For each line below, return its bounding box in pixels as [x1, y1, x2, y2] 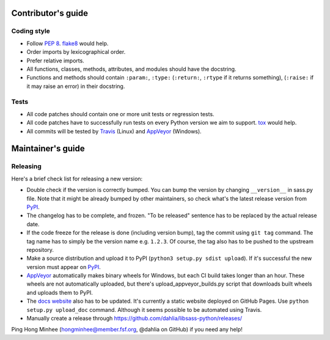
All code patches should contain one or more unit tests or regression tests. [26, 110, 215, 117]
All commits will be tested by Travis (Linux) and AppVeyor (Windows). [26, 127, 202, 135]
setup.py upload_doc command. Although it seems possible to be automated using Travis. [26, 306, 262, 313]
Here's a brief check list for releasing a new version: [11, 175, 143, 182]
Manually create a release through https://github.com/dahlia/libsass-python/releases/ [26, 315, 243, 322]
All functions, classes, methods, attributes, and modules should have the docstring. [26, 65, 237, 73]
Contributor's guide [11, 8, 89, 18]
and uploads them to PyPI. [26, 289, 93, 296]
